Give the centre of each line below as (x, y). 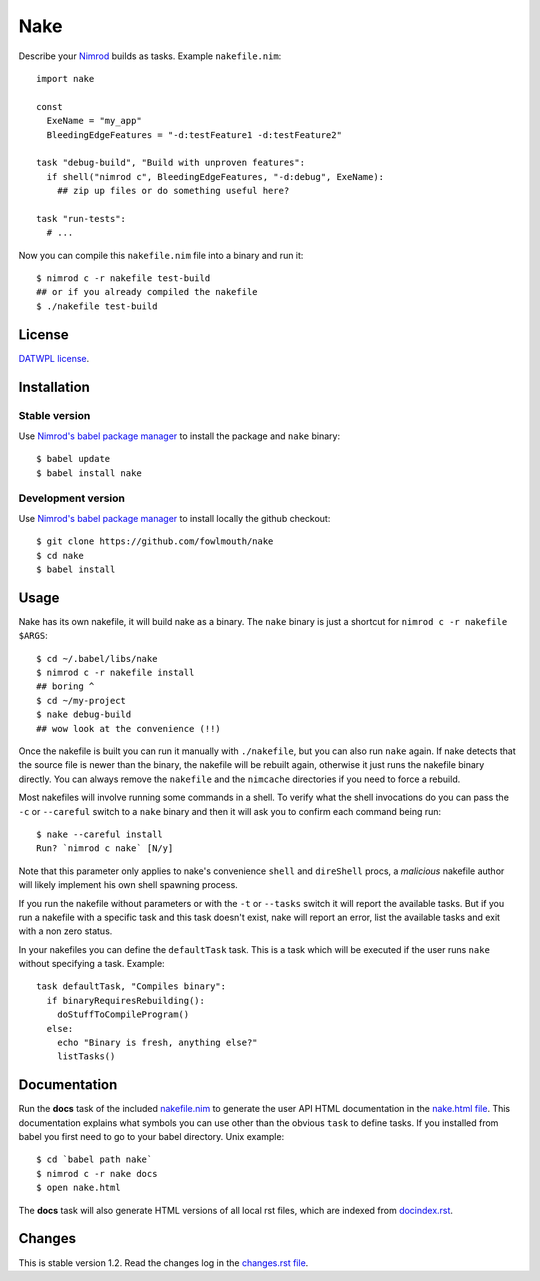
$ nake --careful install (100, 834)
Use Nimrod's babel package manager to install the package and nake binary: (179, 436)
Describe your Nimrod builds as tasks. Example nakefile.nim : (150, 56)
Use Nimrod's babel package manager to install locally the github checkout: (174, 518)
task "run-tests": (81, 218)
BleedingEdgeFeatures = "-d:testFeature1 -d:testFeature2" (194, 134)
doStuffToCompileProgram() (123, 1014)
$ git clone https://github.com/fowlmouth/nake (155, 541)
